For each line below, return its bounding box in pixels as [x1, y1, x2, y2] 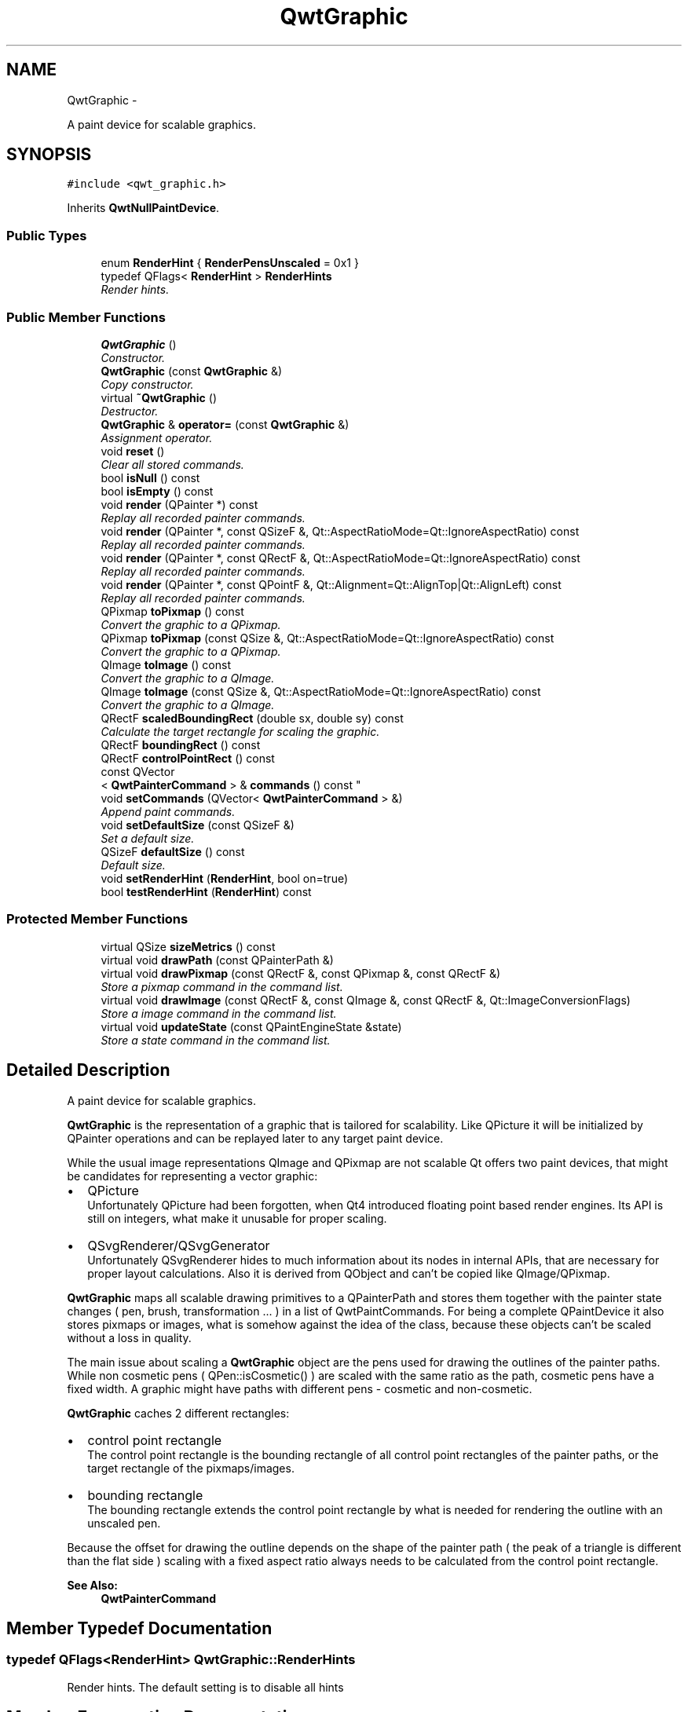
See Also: [67, 1578, 118, 1592]
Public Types [6, 227, 87, 243]
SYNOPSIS [6, 144, 92, 165]
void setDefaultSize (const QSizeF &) [101, 818, 295, 832]
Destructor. [101, 404, 159, 418]
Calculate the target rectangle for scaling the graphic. [101, 724, 380, 738]
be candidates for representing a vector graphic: [67, 1169, 318, 1183]
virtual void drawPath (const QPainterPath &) [101, 953, 334, 967]
